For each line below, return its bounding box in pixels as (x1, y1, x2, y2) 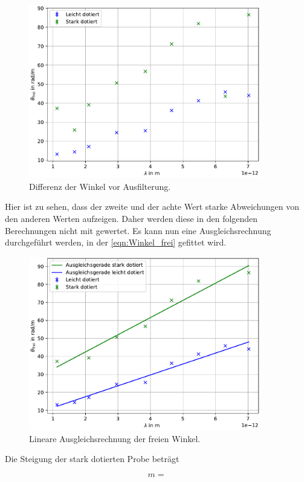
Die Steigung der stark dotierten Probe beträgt (5, 452, 179, 465)
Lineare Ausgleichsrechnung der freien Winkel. (29, 432, 201, 445)
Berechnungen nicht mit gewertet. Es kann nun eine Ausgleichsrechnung (5, 224, 271, 236)
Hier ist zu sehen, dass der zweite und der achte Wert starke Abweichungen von (5, 200, 300, 213)
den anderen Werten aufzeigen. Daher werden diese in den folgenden (5, 212, 258, 224)
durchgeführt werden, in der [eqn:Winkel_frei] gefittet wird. (5, 236, 227, 249)
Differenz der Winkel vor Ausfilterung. (29, 180, 171, 192)
